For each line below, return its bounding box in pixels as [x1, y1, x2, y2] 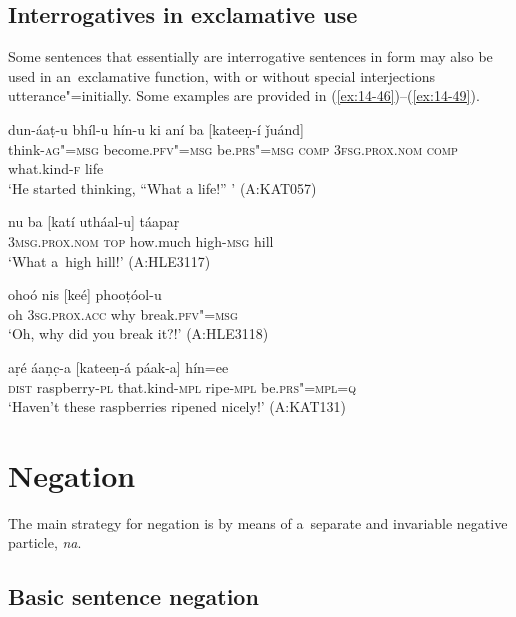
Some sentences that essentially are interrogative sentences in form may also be [8, 46, 493, 67]
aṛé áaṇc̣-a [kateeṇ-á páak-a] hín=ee [8, 356, 229, 377]
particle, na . [8, 532, 82, 553]
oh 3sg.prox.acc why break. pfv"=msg [8, 303, 238, 324]
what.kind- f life [8, 158, 104, 179]
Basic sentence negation [8, 581, 259, 612]
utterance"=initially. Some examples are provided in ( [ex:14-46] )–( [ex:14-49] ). [8, 85, 480, 106]
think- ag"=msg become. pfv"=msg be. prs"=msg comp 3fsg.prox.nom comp [8, 138, 458, 159]
